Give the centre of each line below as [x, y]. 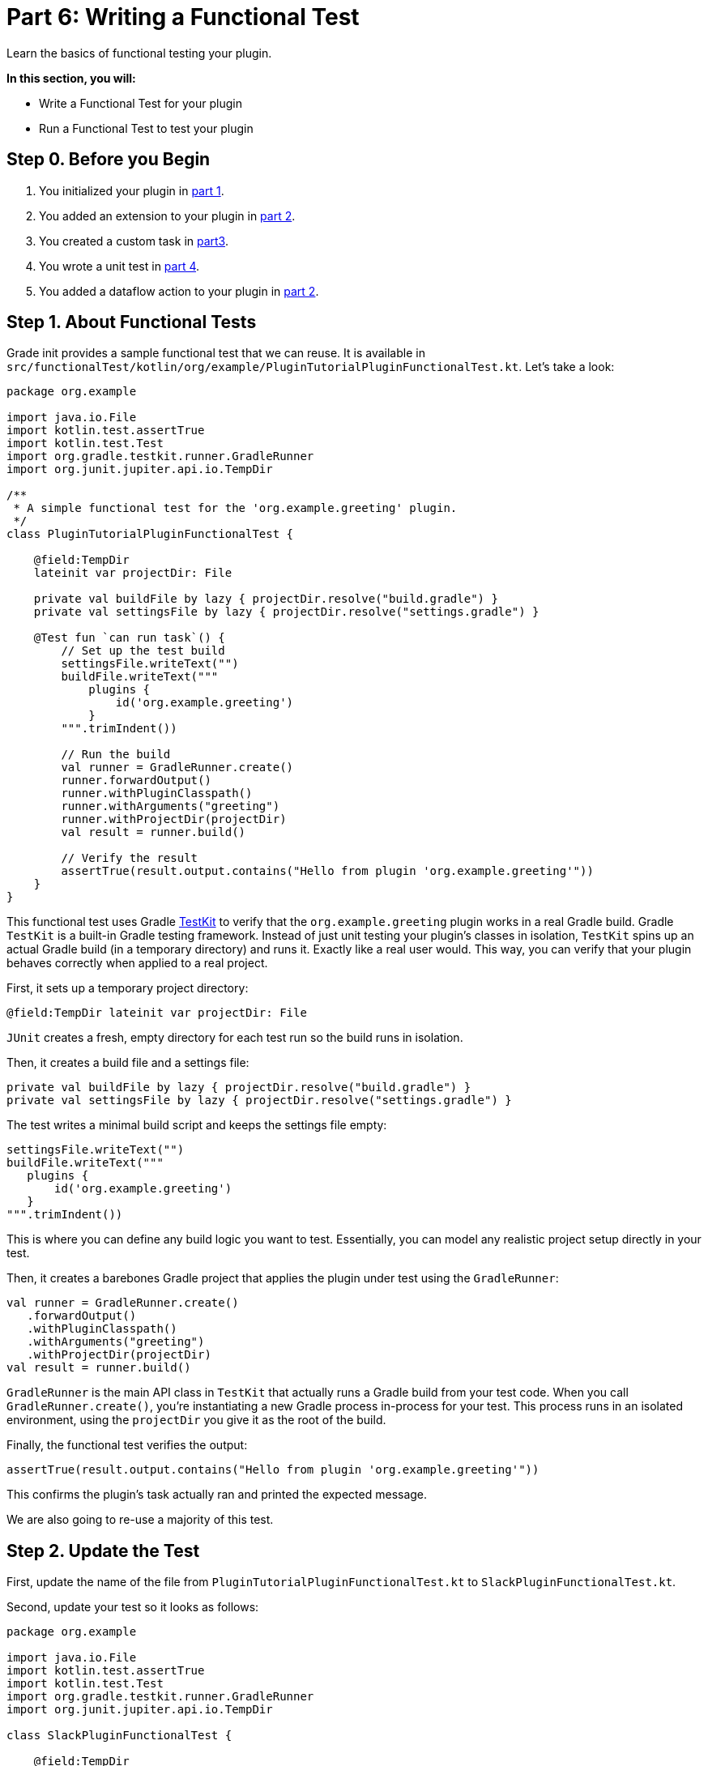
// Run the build [116, 755]
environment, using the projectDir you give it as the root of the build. [196, 1420]
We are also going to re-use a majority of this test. [140, 1520]
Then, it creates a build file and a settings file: [128, 1063]
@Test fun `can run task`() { [129, 638]
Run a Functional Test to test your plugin [146, 128]
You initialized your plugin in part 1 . [132, 190]
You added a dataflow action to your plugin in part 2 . [179, 291]
